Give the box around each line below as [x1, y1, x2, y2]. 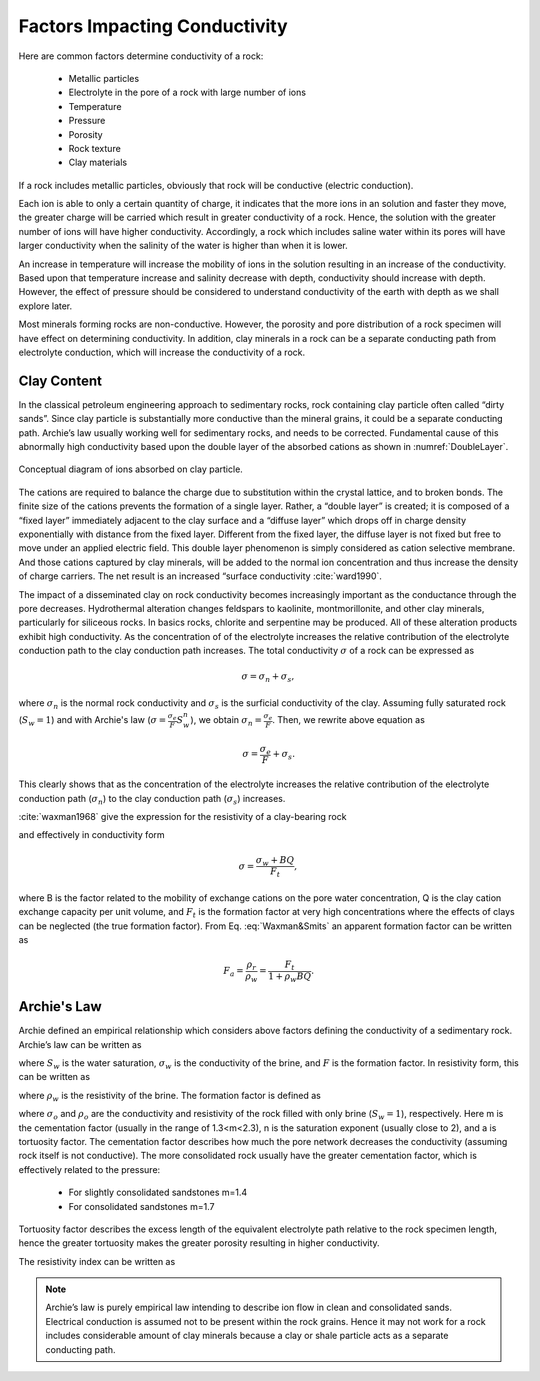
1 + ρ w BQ [268, 970, 312, 984]
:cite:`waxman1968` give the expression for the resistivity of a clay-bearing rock [18, 810, 347, 822]
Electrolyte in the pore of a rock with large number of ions [68, 86, 307, 99]
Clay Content [18, 372, 102, 389]
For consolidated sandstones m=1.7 [68, 1200, 215, 1212]
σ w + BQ [255, 854, 295, 868]
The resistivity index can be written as [18, 1255, 176, 1267]
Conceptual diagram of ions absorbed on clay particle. [18, 463, 244, 475]
